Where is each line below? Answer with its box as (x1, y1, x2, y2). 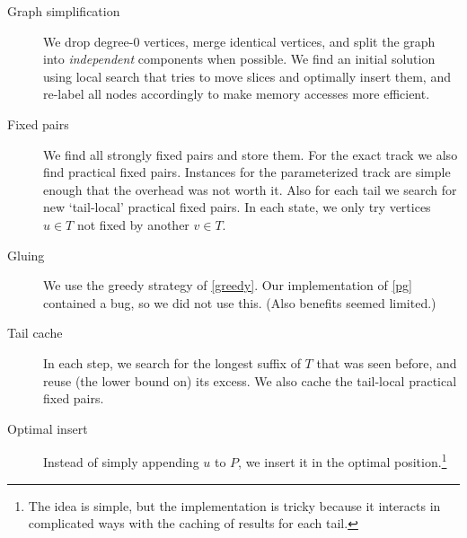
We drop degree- (43, 31, 134, 50)
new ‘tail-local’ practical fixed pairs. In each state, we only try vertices (43, 198, 431, 216)
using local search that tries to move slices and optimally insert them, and (43, 66, 451, 85)
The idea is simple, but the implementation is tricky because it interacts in (28, 496, 441, 515)
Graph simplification (7, 2, 120, 20)
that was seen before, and (316, 353, 457, 372)
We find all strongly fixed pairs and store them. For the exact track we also (43, 145, 458, 163)
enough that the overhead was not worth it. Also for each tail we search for (43, 180, 457, 198)
